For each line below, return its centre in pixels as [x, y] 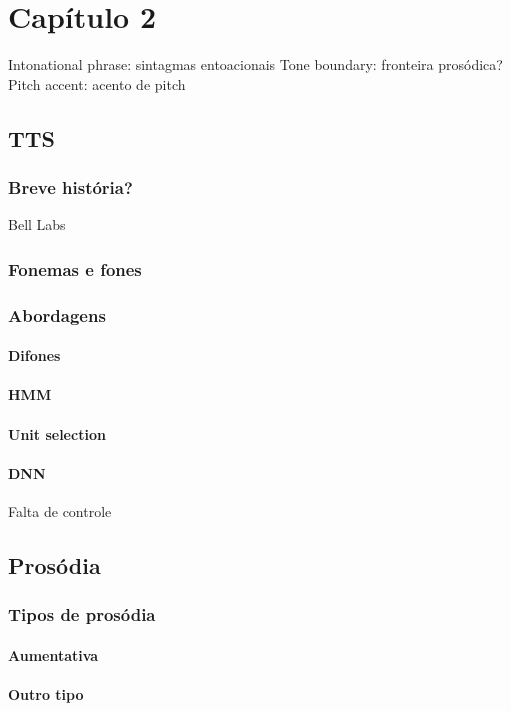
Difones [34, 355]
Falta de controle [60, 510]
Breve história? [70, 187]
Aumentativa [53, 654]
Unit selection [57, 433]
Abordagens [57, 314]
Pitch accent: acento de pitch [97, 83]
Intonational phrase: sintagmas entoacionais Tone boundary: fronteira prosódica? [255, 64]
